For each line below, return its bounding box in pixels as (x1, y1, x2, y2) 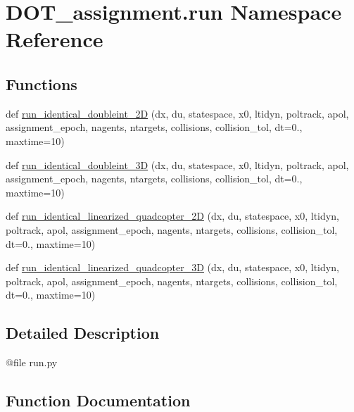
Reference (6, 25, 103, 54)
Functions (6, 73, 77, 94)
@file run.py (6, 355, 58, 370)
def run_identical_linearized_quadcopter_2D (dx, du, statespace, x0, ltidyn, (6, 208, 339, 223)
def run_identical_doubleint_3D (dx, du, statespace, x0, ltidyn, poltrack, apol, (6, 157, 349, 172)
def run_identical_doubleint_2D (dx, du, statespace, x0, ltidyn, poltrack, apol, (6, 106, 349, 120)
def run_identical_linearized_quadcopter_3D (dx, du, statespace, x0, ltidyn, (6, 260, 339, 275)
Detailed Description (6, 322, 160, 344)
